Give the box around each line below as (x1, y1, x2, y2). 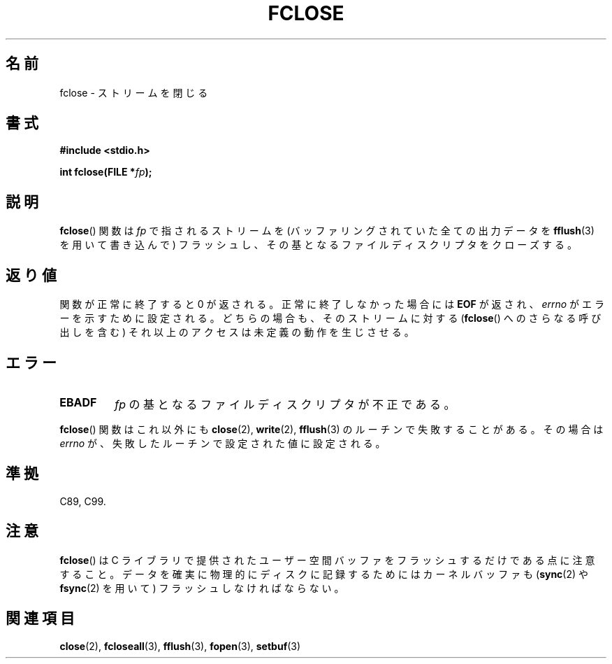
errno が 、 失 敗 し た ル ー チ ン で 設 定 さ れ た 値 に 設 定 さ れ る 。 (59, 437, 386, 449)
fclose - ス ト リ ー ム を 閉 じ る (59, 86, 208, 99)
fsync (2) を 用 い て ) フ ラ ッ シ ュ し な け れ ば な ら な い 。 (59, 581, 344, 594)
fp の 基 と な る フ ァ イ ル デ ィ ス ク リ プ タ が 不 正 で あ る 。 (115, 397, 456, 411)
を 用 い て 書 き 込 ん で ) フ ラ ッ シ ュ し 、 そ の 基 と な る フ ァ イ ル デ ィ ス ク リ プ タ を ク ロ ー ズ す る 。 (59, 239, 577, 251)
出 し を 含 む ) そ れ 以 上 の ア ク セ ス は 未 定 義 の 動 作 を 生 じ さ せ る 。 (59, 326, 414, 339)
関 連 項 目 (6, 609, 75, 628)
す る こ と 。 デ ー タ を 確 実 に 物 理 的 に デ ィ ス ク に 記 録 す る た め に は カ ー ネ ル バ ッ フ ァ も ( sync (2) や (59, 567, 589, 580)
